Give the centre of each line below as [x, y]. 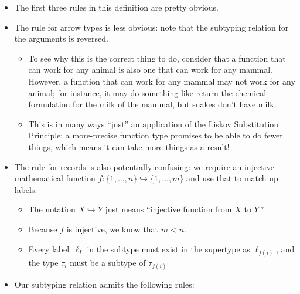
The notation [52, 209]
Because [43, 229]
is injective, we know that [112, 229]
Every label [49, 249]
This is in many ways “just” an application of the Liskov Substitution [154, 124]
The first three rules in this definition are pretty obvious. [116, 7]
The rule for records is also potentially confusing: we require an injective [144, 166]
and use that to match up [232, 178]
